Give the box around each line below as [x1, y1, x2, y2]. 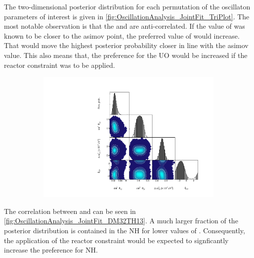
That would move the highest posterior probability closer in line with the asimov [4, 40, 249, 51]
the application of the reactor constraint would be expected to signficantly [4, 235, 229, 245]
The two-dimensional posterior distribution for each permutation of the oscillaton [4, 1, 251, 11]
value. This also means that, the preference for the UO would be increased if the [4, 50, 248, 60]
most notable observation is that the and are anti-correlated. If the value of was [4, 21, 245, 31]
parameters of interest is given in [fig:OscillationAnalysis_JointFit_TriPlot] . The [4, 11, 250, 21]
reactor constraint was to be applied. [4, 59, 115, 70]
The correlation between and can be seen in [4, 206, 136, 216]
